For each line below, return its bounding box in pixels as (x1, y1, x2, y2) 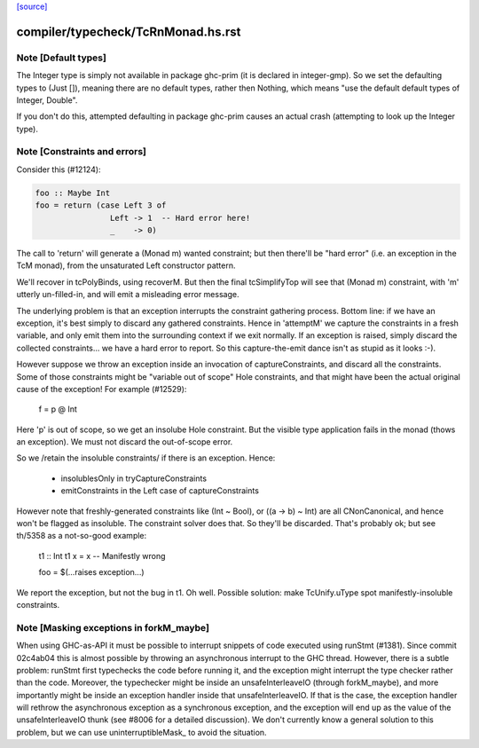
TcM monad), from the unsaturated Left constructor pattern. (16, 260, 236, 271)
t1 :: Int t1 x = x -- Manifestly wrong (38, 550, 166, 561)
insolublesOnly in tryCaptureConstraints (60, 473, 208, 484)
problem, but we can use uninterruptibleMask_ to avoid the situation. (16, 727, 267, 737)
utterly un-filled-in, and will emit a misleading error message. (16, 289, 239, 300)
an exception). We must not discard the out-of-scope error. (16, 437, 233, 447)
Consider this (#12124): (16, 164, 101, 175)
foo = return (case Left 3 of (35, 201, 167, 210)
